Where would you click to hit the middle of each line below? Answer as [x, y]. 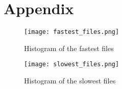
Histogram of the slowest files [70, 81]
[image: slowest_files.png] [72, 64]
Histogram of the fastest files [69, 48]
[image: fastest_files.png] [72, 32]
